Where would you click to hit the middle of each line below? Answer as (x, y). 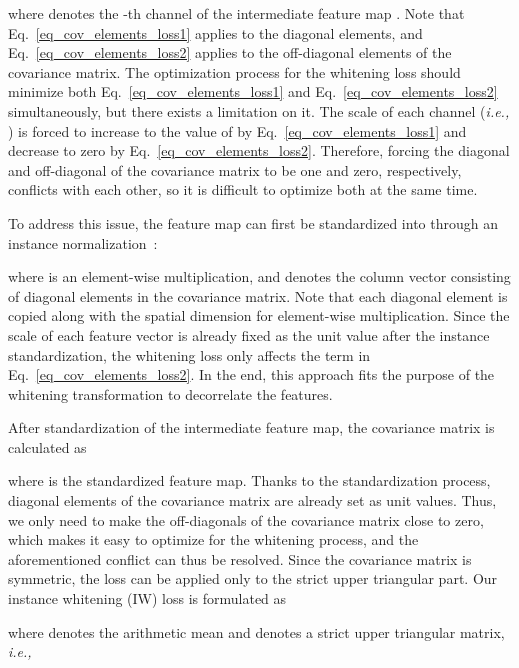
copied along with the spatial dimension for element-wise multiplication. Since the (259, 315)
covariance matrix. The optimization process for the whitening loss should (234, 71)
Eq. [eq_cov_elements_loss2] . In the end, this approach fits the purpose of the (251, 374)
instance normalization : (83, 242)
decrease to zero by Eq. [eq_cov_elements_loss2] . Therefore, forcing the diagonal (259, 150)
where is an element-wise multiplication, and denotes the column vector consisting (259, 276)
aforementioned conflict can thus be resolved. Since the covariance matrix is (240, 558)
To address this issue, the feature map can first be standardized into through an (253, 222)
